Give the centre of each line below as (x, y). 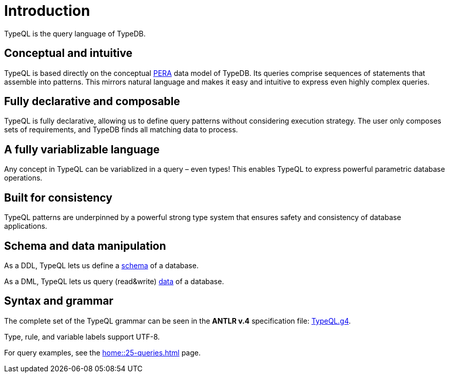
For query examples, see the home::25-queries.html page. (102, 352)
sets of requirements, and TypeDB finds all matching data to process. (121, 130)
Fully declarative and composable (92, 102)
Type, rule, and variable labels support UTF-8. (82, 336)
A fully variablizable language (82, 149)
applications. (26, 226)
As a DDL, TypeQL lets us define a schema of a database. (101, 265)
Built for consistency (58, 197)
